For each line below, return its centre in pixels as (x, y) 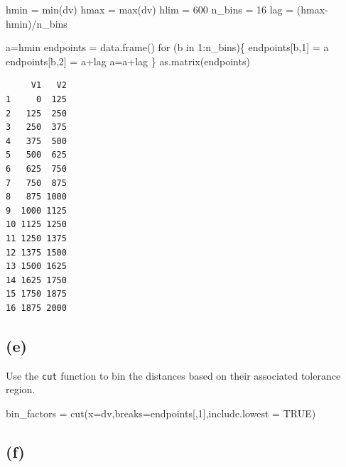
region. (21, 389)
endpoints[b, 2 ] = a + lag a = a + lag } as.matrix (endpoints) (128, 61)
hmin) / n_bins (37, 23)
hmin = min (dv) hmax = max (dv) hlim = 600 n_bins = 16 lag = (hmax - (167, 9)
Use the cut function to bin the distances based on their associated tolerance (173, 375)
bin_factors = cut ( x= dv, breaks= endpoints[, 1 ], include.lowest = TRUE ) (161, 413)
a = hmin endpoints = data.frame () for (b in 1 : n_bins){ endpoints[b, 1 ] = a (167, 47)
